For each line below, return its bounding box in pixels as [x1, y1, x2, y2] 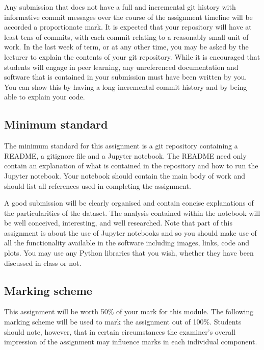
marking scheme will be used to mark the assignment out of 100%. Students [4, 316, 242, 327]
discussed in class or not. [4, 257, 82, 268]
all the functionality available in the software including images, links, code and [4, 237, 249, 248]
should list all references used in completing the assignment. [4, 180, 191, 191]
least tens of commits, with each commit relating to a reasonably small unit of [4, 31, 249, 42]
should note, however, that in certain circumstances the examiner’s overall [4, 326, 235, 337]
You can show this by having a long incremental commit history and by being [4, 81, 247, 92]
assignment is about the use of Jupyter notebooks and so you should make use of [4, 227, 257, 238]
